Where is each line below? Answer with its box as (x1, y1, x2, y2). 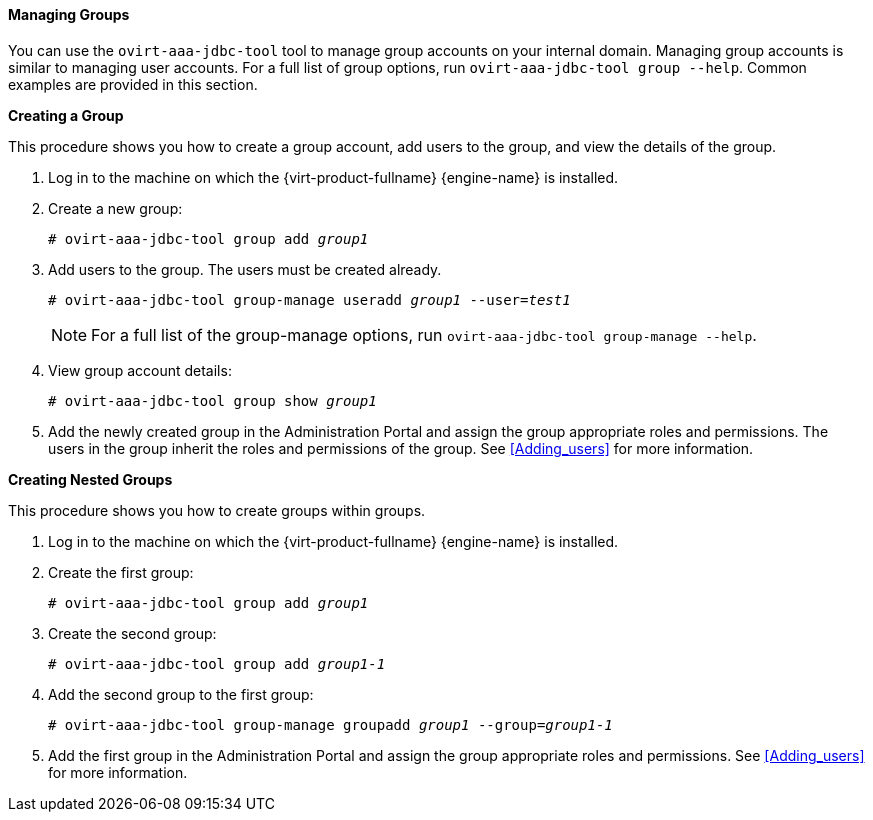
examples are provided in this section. (8, 75, 258, 93)
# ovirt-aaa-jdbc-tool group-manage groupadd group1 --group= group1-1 (48, 716, 613, 733)
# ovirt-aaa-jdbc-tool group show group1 (48, 392, 377, 409)
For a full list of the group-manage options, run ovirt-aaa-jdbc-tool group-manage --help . (91, 324, 757, 345)
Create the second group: (48, 624, 217, 642)
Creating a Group (8, 106, 124, 124)
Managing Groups (8, 6, 130, 23)
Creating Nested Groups (8, 470, 173, 488)
